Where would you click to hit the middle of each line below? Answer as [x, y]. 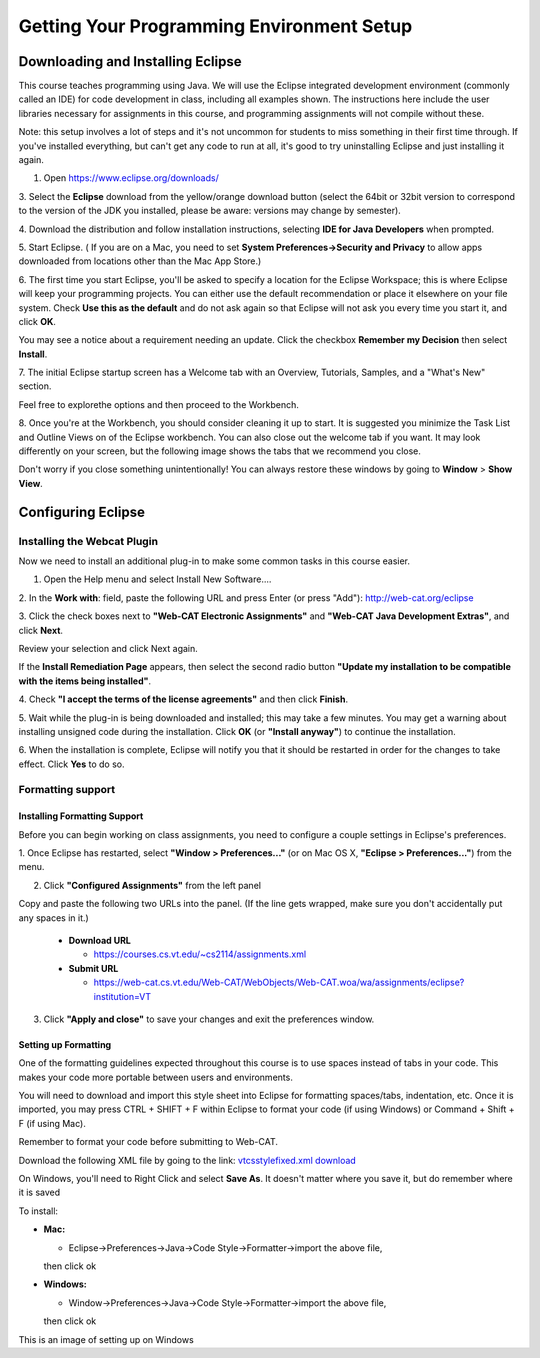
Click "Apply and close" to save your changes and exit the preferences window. [209, 1019]
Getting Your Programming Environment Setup [215, 26]
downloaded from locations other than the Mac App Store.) [140, 261]
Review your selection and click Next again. [108, 648]
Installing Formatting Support [81, 816]
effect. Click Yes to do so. [71, 764]
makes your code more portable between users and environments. [156, 1077]
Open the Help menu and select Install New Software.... [157, 579]
